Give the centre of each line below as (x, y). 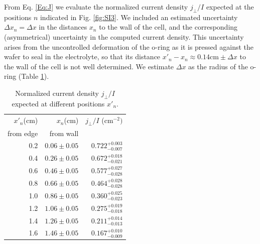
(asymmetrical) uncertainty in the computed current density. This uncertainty (124, 36)
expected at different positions (58, 103)
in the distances (63, 27)
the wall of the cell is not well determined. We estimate (89, 66)
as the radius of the (218, 66)
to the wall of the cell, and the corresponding (168, 27)
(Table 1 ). (34, 76)
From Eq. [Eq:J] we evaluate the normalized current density (96, 7)
